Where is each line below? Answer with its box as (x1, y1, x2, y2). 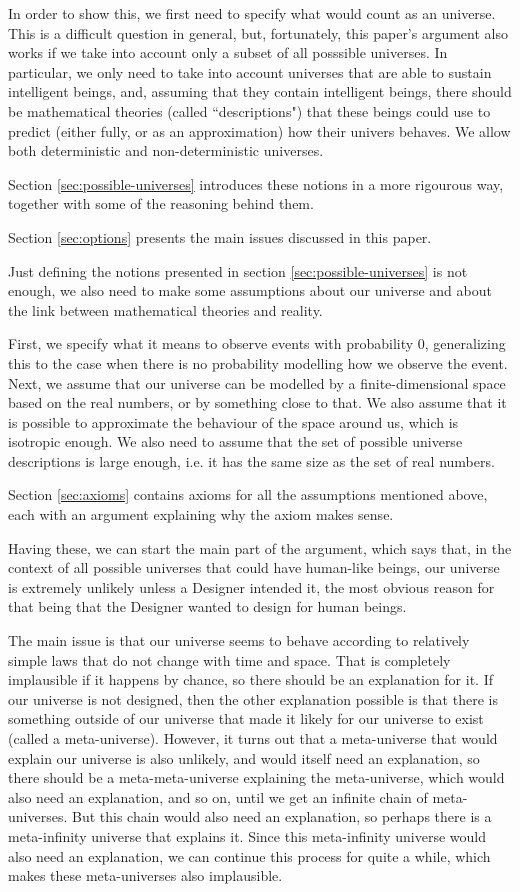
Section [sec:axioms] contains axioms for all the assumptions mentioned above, (8, 484, 488, 505)
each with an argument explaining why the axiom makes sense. (8, 504, 394, 525)
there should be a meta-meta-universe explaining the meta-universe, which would (8, 767, 505, 788)
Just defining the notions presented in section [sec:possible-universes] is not (8, 260, 468, 281)
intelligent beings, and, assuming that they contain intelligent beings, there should (8, 81, 512, 102)
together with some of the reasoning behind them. (8, 193, 314, 214)
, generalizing (424, 333, 506, 354)
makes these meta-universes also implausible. (8, 865, 283, 886)
